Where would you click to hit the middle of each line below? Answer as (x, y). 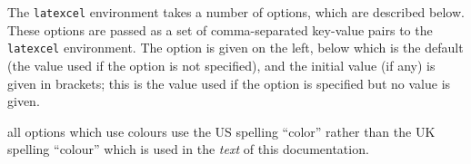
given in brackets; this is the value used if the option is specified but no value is (229, 83)
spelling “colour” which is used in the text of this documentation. (188, 149)
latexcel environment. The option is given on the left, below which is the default (235, 48)
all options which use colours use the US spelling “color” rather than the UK (221, 131)
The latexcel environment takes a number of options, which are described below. (236, 12)
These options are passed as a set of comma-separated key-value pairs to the (220, 29)
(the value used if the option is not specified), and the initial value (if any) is (221, 65)
